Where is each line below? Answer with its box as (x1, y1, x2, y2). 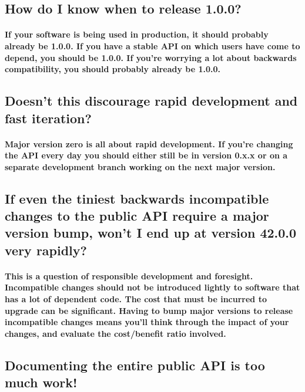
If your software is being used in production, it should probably (5, 28, 269, 40)
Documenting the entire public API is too (5, 356, 265, 374)
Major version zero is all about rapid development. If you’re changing (5, 137, 293, 150)
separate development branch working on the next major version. (5, 160, 276, 173)
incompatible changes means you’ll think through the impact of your (5, 316, 289, 328)
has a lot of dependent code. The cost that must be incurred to (5, 293, 267, 305)
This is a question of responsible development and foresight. (5, 269, 253, 282)
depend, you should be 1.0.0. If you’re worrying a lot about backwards (5, 51, 297, 63)
